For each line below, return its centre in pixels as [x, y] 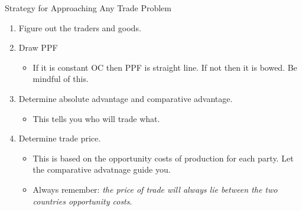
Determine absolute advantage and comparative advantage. [126, 98]
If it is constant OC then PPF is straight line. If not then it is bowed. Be [165, 67]
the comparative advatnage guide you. [102, 169]
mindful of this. [61, 79]
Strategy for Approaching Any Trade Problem [88, 8]
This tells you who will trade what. [96, 118]
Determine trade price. [60, 138]
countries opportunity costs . [82, 201]
